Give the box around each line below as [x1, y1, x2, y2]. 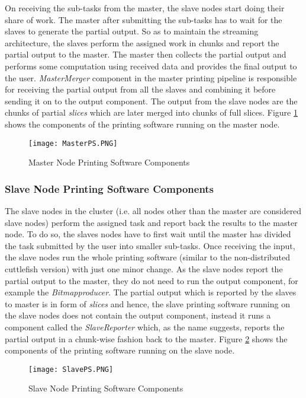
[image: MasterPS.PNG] [28, 139, 118, 148]
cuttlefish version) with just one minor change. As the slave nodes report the [5, 262, 283, 275]
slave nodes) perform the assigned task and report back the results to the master [5, 216, 298, 228]
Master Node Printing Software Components [28, 156, 190, 168]
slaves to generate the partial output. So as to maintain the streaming [5, 25, 259, 37]
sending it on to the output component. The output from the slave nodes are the [5, 94, 298, 107]
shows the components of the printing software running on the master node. [5, 117, 280, 130]
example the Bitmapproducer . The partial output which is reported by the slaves [5, 286, 297, 298]
